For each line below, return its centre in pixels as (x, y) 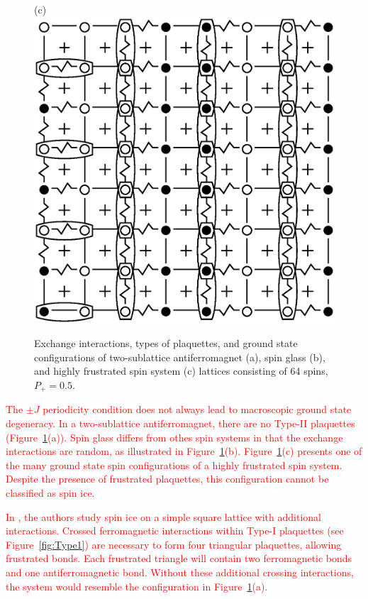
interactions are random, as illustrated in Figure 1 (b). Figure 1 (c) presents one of (184, 451)
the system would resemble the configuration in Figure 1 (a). (137, 586)
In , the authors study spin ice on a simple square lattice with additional (163, 516)
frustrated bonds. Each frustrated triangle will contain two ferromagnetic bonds (179, 558)
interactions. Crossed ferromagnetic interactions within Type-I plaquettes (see (175, 531)
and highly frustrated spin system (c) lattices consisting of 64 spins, (181, 371)
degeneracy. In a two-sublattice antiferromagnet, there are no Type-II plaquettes (180, 423)
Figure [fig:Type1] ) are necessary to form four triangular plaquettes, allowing (174, 544)
